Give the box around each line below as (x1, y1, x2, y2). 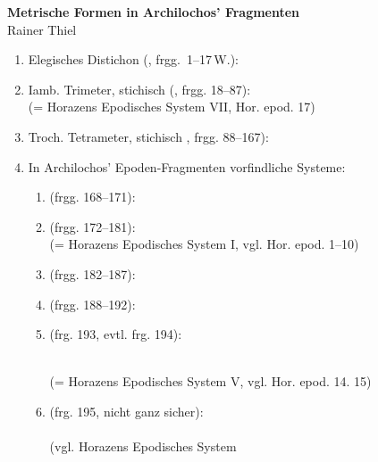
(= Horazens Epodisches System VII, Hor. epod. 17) (28, 97, 315, 116)
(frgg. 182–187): (49, 264, 136, 283)
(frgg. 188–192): (49, 294, 136, 313)
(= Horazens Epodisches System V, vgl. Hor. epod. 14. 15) (49, 372, 372, 391)
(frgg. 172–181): (49, 217, 136, 235)
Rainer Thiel (7, 20, 77, 38)
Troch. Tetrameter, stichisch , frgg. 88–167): (28, 127, 269, 145)
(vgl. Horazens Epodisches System (49, 437, 237, 456)
